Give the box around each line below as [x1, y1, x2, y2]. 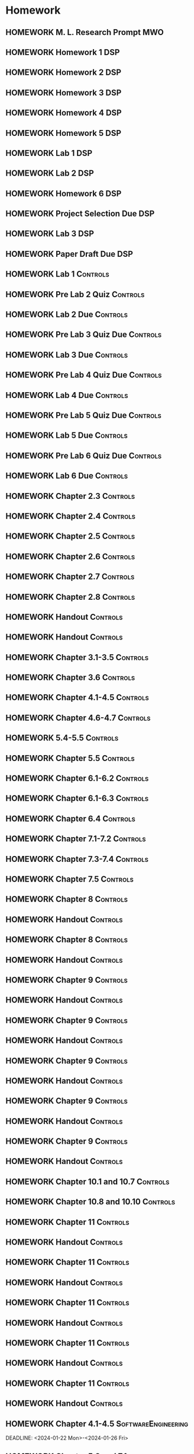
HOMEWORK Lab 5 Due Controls [5, 431, 128, 441]
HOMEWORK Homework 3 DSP [5, 87, 122, 98]
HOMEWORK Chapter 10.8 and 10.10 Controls [5, 1197, 176, 1207]
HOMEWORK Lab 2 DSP [5, 168, 94, 179]
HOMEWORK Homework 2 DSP [5, 68, 122, 78]
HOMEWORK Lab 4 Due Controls [5, 390, 128, 400]
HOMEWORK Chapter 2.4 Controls [5, 511, 135, 521]
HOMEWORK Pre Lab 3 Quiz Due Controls [5, 330, 162, 340]
